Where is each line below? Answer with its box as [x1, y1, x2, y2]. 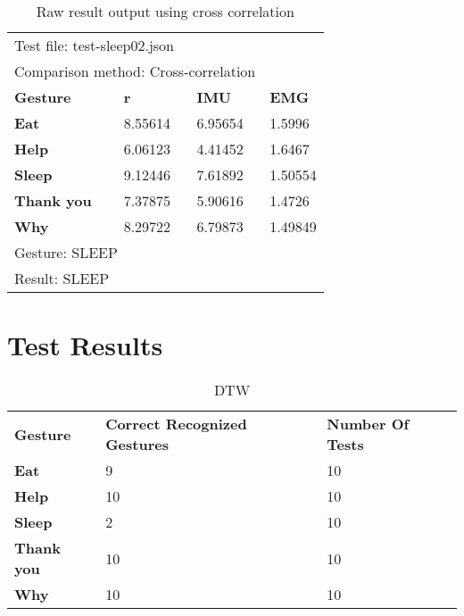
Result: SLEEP [14, 268, 110, 288]
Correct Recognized [105, 413, 247, 435]
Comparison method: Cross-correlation [14, 61, 256, 81]
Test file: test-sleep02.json [14, 35, 174, 55]
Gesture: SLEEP [14, 242, 118, 262]
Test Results [7, 327, 163, 363]
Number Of [327, 413, 410, 435]
